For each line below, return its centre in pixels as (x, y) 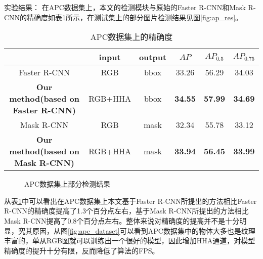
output (153, 57)
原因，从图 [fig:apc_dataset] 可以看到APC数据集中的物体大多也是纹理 (144, 230)
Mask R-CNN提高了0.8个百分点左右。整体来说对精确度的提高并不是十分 (122, 220)
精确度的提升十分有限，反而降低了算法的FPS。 (82, 250)
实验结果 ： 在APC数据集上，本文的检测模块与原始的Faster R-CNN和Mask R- (130, 7)
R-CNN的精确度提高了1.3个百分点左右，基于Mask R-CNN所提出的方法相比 (126, 211)
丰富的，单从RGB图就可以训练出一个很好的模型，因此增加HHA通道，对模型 (130, 241)
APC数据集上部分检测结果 (68, 184)
